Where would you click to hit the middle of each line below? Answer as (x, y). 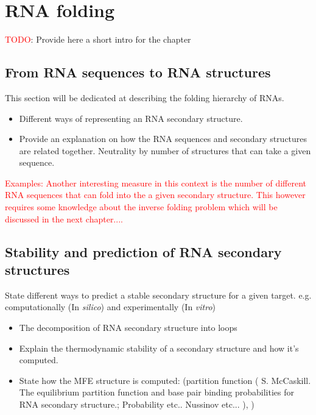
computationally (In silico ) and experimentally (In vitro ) (111, 307)
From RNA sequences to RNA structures (138, 72)
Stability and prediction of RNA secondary (143, 251)
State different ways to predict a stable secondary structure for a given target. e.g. (158, 295)
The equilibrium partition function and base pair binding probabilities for (156, 392)
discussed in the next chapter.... (64, 218)
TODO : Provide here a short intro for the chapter (98, 39)
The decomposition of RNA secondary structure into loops (128, 328)
